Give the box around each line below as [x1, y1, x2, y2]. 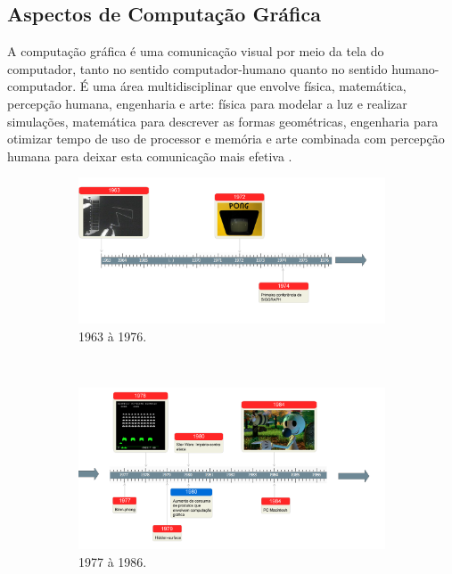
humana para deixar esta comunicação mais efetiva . [7, 146, 292, 165]
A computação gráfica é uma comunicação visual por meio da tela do [7, 42, 384, 61]
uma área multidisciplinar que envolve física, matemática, [92, 77, 407, 95]
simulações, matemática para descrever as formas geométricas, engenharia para [7, 111, 439, 130]
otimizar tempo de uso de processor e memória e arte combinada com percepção [7, 129, 445, 148]
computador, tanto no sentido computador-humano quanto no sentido [7, 59, 388, 78]
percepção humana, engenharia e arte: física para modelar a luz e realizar [7, 94, 407, 112]
